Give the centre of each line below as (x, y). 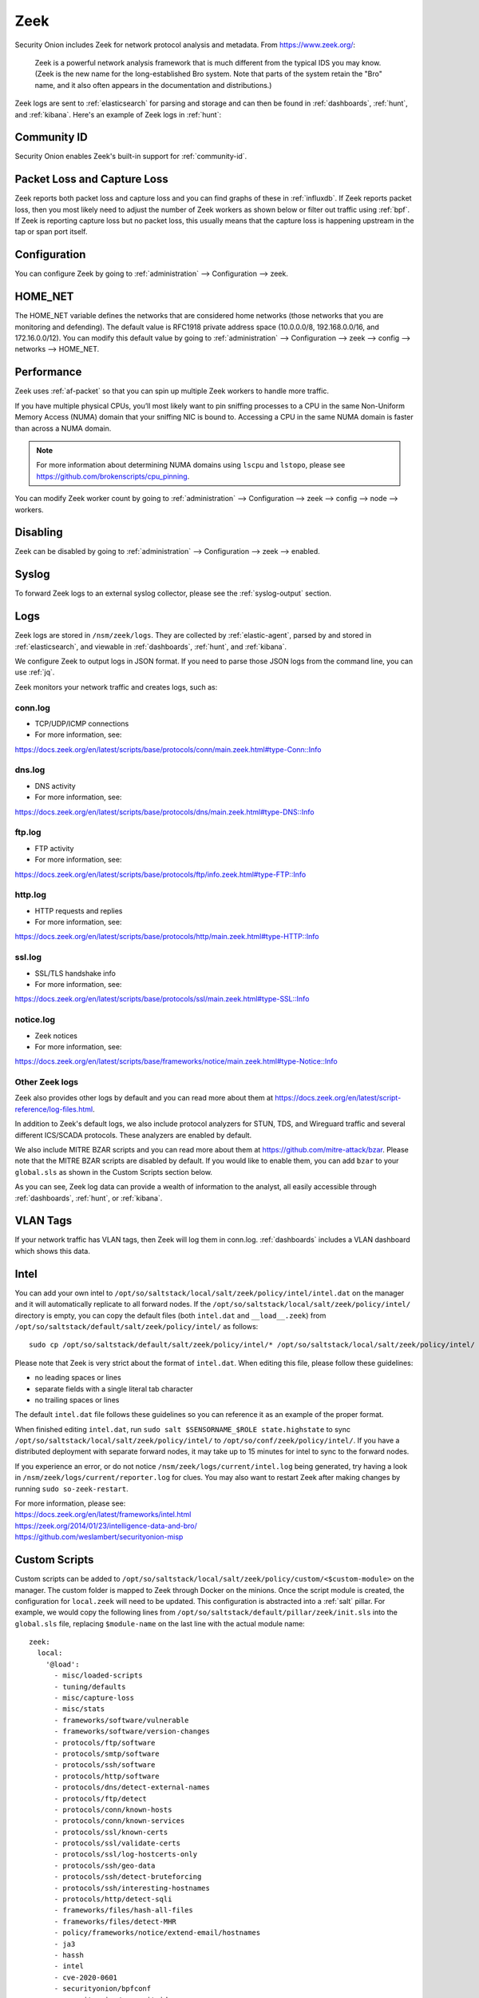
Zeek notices (56, 1036)
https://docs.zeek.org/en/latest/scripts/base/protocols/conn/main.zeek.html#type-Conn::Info (168, 749)
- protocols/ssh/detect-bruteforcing (128, 1877)
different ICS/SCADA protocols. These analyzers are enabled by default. (133, 1135)
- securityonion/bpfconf (103, 1989)
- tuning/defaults (90, 1687)
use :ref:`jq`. (35, 672)
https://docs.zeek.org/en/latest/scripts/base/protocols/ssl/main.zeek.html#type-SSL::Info (162, 999)
